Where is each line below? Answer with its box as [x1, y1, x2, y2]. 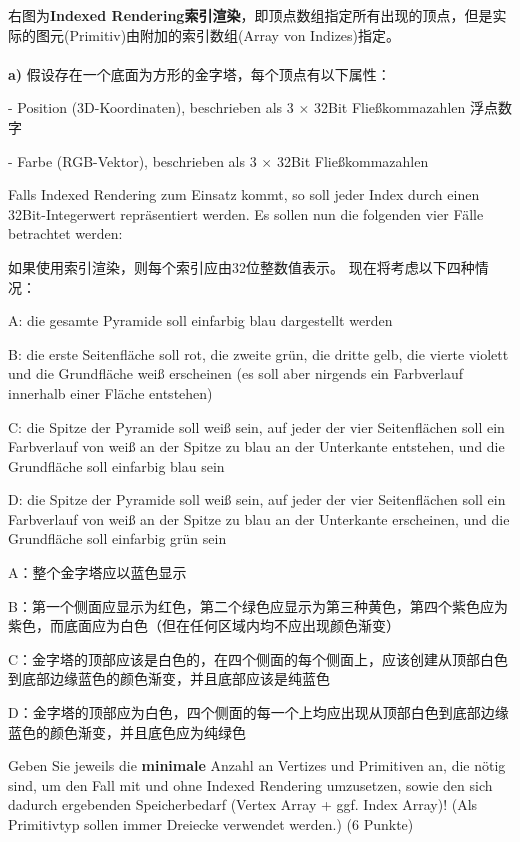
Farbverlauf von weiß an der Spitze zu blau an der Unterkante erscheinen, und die [8, 508, 510, 529]
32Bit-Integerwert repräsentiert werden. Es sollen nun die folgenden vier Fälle [8, 203, 484, 224]
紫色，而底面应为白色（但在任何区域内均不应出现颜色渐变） [8, 615, 400, 636]
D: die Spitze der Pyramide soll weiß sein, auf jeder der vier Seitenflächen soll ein [8, 489, 506, 510]
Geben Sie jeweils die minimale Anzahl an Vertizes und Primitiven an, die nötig [8, 755, 506, 776]
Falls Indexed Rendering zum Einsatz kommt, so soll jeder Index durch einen [8, 184, 480, 205]
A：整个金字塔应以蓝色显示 [8, 562, 187, 583]
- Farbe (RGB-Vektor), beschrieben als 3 [8, 150, 257, 171]
